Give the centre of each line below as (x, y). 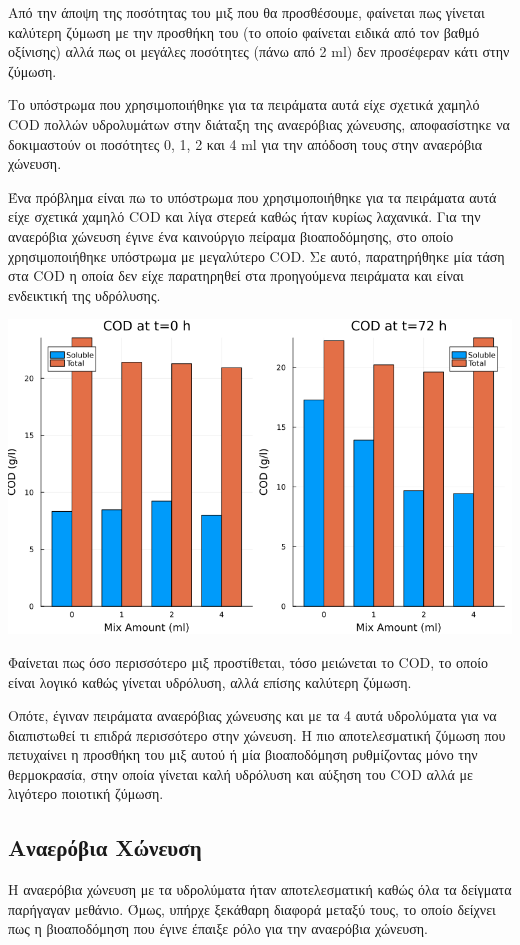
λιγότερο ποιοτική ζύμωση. (86, 793)
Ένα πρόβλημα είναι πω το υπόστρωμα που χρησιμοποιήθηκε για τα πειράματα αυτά (252, 196)
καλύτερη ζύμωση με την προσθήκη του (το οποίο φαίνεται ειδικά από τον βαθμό (244, 31)
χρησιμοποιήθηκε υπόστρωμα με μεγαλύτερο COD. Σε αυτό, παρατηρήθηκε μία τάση (256, 255)
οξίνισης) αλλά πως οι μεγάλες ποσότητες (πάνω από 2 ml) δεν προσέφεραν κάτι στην (259, 51)
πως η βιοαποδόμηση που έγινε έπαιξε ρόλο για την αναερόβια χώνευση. (218, 928)
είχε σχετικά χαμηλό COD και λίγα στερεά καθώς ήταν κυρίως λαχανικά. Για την (244, 216)
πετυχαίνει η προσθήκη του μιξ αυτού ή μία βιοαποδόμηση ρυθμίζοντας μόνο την (243, 754)
